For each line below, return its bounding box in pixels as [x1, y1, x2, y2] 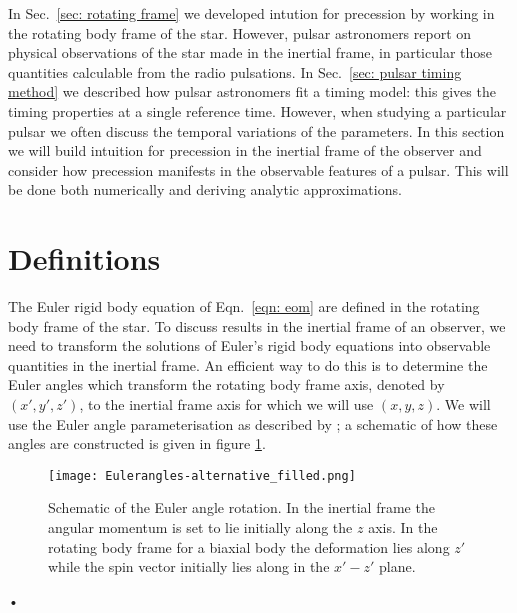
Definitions [8, 238, 161, 279]
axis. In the [368, 517, 438, 538]
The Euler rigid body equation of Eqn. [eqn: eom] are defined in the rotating [8, 296, 480, 317]
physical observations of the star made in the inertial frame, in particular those [8, 42, 493, 63]
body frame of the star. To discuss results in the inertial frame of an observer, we [8, 315, 506, 336]
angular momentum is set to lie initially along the [48, 517, 353, 538]
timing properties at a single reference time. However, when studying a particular [8, 100, 507, 121]
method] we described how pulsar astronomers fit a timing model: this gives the [8, 81, 496, 102]
